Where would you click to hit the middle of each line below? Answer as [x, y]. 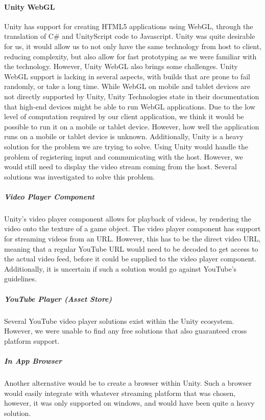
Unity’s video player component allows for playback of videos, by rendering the [128, 218]
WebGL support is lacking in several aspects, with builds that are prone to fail [127, 76]
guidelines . [20, 279]
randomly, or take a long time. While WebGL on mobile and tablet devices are [127, 86]
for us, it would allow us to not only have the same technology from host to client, [133, 46]
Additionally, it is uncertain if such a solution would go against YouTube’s [121, 268]
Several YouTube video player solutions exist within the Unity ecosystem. [119, 320]
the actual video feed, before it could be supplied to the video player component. [130, 259]
